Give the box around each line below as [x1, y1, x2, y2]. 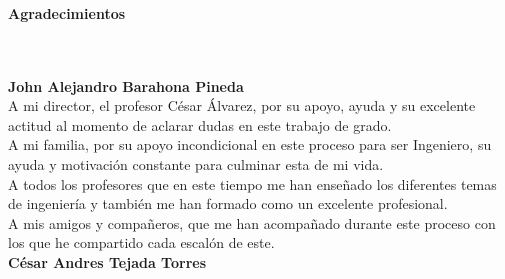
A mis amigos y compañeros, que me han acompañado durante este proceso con [8, 212, 496, 233]
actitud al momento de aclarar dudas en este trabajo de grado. [8, 114, 392, 135]
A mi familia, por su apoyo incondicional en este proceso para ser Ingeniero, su [8, 134, 492, 155]
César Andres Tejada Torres [8, 251, 207, 272]
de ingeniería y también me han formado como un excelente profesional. [8, 193, 448, 214]
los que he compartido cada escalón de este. [8, 232, 275, 253]
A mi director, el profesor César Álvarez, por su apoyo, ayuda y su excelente [8, 95, 476, 116]
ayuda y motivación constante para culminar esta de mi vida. [8, 153, 384, 174]
